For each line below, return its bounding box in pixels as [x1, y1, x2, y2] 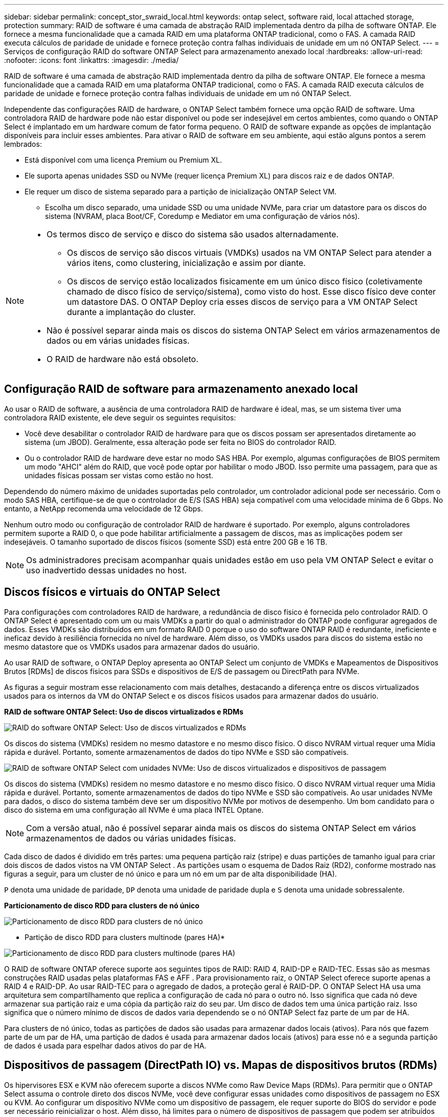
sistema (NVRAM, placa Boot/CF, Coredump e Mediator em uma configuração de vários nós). [45, 212, 360, 220]
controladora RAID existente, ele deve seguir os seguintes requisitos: [4, 413, 236, 422]
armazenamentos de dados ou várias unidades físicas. [26, 833, 236, 843]
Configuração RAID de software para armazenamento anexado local [4, 383, 358, 396]
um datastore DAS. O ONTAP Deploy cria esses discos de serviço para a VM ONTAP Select [67, 297, 418, 307]
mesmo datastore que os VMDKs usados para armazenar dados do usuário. [4, 642, 260, 651]
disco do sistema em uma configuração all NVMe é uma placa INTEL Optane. [4, 805, 264, 814]
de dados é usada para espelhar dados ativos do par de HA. [4, 1041, 207, 1050]
